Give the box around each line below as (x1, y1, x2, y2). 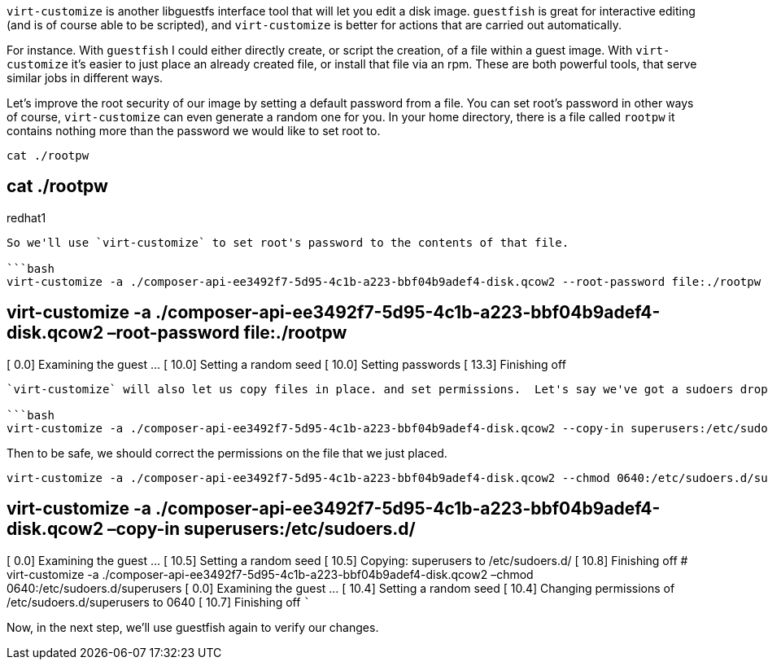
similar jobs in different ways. (7, 71, 164, 85)
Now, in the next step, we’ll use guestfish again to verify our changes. (7, 620, 379, 634)
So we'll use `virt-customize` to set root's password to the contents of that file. (7, 235, 569, 249)
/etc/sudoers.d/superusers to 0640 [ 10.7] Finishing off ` (7, 594, 311, 609)
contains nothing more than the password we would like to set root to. (7, 124, 381, 138)
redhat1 (7, 210, 46, 225)
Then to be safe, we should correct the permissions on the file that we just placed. (7, 445, 447, 460)
